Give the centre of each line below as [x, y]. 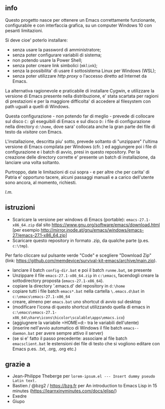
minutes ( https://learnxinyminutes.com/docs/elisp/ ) [64, 391]
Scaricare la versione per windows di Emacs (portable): [68, 219]
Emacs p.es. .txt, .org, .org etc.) [44, 349]
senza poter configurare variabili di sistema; [57, 55]
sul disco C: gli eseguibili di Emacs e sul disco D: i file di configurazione [78, 121]
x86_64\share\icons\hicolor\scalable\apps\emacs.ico [68, 318]
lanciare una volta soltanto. [33, 162]
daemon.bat [23, 333]
